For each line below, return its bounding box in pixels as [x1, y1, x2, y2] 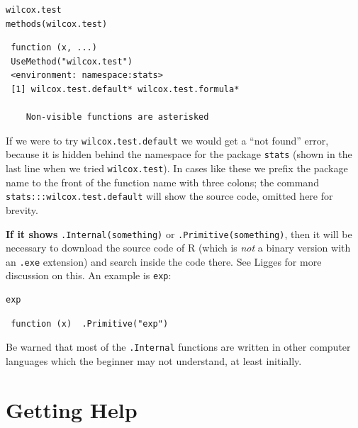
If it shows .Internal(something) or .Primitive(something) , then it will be [6, 226, 352, 241]
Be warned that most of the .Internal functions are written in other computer [6, 339, 351, 354]
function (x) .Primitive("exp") [11, 318, 169, 329]
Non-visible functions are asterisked [26, 112, 209, 123]
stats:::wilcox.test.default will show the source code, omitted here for [6, 188, 333, 203]
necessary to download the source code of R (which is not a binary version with [6, 240, 351, 255]
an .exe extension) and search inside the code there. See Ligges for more [6, 254, 322, 269]
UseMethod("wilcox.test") [11, 56, 133, 67]
